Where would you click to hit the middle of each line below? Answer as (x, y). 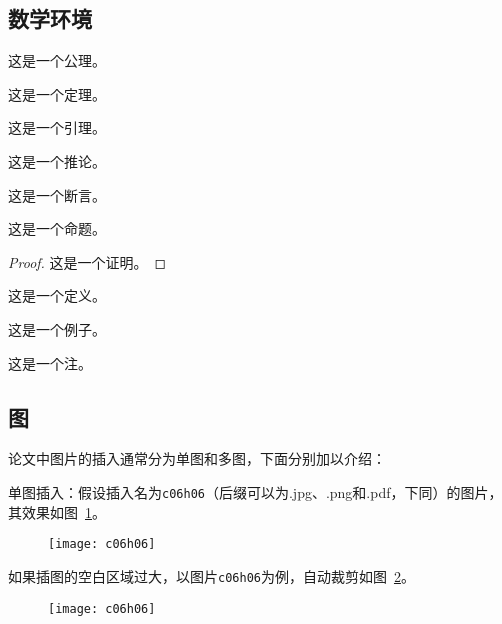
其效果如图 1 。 (57, 511)
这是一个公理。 (57, 60)
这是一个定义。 (57, 295)
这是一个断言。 (57, 194)
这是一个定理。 (57, 93)
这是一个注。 (50, 362)
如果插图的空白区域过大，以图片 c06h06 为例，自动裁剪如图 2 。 (211, 575)
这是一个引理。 (57, 127)
